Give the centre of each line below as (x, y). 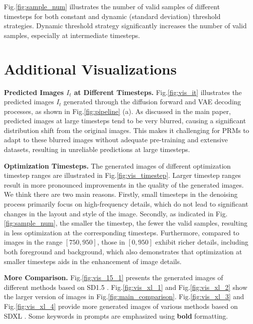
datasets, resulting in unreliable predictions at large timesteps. (97, 149)
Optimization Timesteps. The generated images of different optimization (117, 165)
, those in (111, 242)
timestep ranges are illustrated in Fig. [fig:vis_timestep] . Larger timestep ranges (123, 175)
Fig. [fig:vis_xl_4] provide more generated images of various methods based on (121, 306)
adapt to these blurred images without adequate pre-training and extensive (116, 140)
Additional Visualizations (90, 68)
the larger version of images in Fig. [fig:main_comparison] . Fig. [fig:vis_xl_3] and (124, 296)
